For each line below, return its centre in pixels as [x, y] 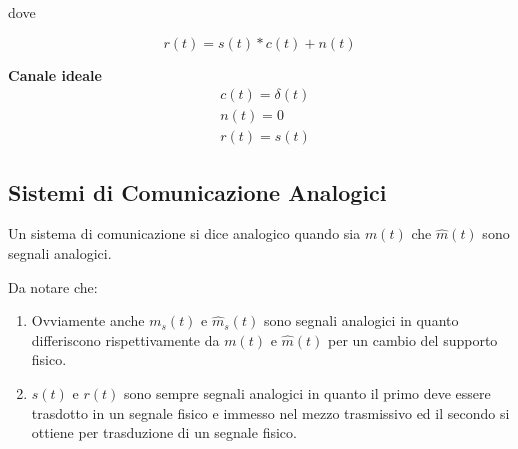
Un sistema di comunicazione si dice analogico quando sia [184, 233]
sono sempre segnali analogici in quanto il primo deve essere [307, 393]
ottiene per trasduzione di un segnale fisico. [164, 432]
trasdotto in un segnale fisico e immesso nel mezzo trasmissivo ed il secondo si [270, 412]
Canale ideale [55, 74]
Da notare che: [53, 286]
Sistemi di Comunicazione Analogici [197, 191]
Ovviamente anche [88, 320]
